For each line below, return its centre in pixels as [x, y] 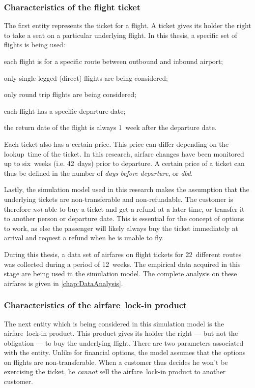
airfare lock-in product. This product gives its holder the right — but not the [121, 333]
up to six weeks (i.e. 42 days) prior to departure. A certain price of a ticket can [124, 163]
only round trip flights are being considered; [70, 94]
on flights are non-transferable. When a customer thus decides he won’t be [116, 362]
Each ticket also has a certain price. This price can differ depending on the [116, 144]
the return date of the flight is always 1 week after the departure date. [110, 127]
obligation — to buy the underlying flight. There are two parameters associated [124, 342]
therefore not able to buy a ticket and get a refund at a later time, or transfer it [124, 209]
